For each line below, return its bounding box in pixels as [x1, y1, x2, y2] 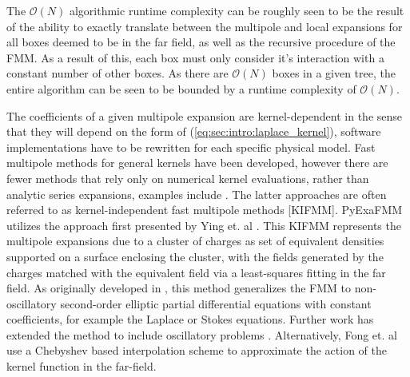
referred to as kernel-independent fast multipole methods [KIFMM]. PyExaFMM [6, 201, 403, 218]
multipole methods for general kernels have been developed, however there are [6, 154, 388, 171]
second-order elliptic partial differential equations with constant [60, 295, 372, 312]
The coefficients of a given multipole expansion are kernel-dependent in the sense [6, 107, 403, 124]
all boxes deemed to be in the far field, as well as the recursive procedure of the [6, 34, 396, 50]
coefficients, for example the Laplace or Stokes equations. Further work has [6, 311, 374, 327]
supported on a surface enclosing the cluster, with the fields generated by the [6, 248, 384, 264]
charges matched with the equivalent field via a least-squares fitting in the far [6, 264, 386, 280]
